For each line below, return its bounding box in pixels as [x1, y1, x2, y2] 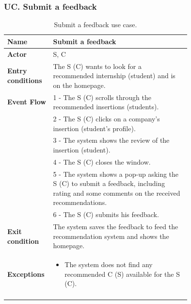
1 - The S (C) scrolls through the [53, 92, 151, 102]
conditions [7, 75, 42, 85]
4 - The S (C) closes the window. [53, 156, 151, 167]
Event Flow [7, 97, 46, 107]
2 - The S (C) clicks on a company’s [53, 113, 160, 123]
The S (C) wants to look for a [53, 61, 142, 71]
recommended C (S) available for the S [64, 269, 180, 279]
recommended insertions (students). [53, 101, 159, 112]
